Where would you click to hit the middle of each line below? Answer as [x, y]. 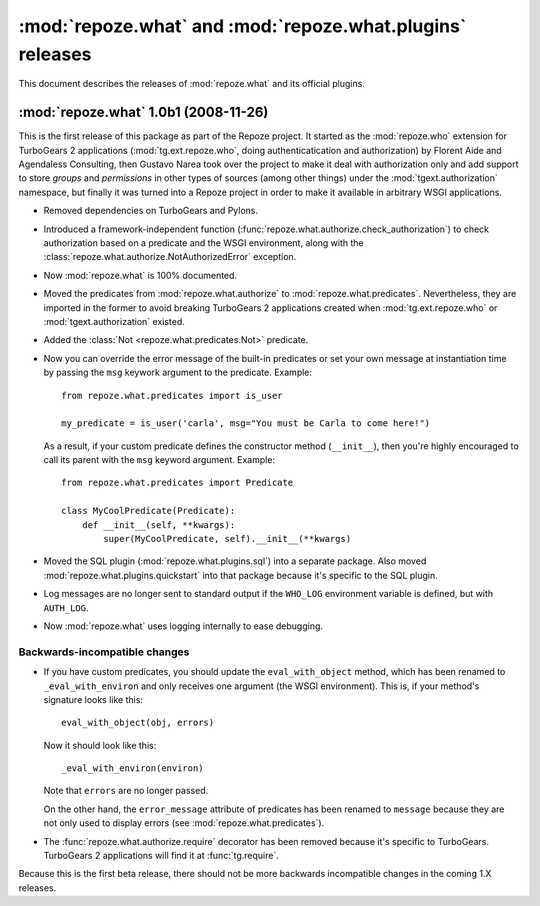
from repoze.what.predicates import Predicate [177, 483]
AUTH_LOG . [66, 607]
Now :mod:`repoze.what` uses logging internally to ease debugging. [183, 626]
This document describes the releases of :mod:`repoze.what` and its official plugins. [191, 84]
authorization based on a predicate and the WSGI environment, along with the [203, 242]
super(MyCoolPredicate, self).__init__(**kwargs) [227, 539]
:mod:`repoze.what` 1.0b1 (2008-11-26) [143, 112]
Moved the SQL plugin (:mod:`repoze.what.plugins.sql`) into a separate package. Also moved [235, 561]
